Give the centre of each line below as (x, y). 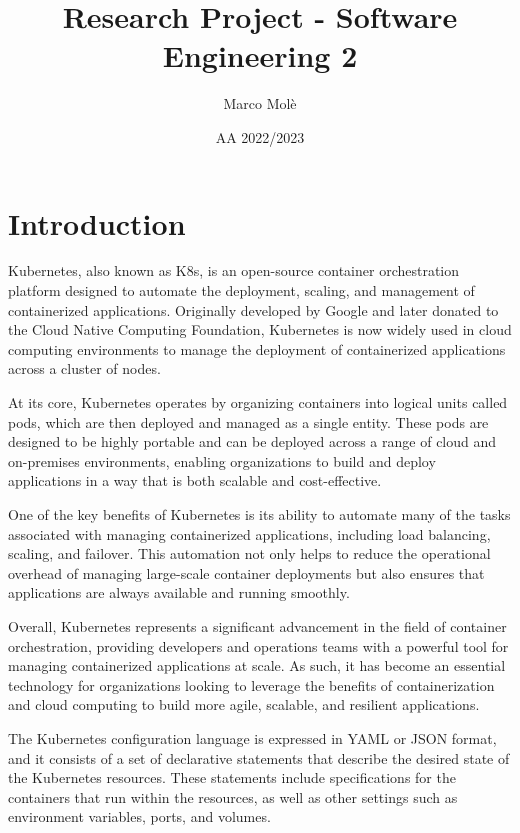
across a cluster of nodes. (84, 368)
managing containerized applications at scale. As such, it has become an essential (257, 665)
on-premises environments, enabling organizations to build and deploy (222, 460)
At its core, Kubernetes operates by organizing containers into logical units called (258, 402)
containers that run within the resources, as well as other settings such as (233, 796)
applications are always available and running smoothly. (179, 592)
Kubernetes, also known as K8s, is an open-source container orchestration (234, 270)
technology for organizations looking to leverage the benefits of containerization (251, 684)
